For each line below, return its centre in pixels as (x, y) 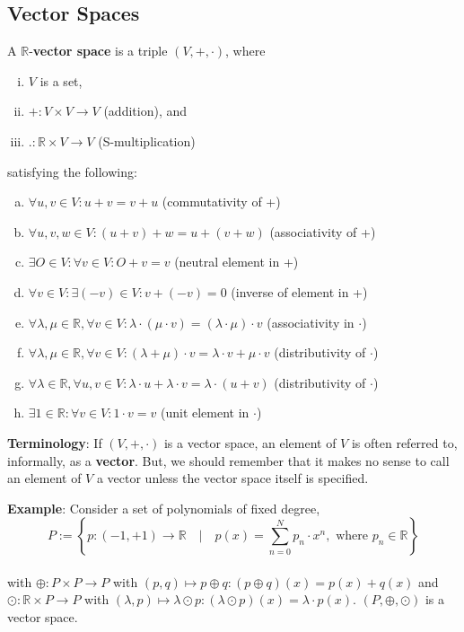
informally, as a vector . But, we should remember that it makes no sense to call (228, 460)
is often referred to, (404, 442)
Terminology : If (55, 442)
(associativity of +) (323, 231)
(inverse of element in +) (299, 291)
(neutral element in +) (236, 262)
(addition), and (145, 111)
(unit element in (205, 413)
